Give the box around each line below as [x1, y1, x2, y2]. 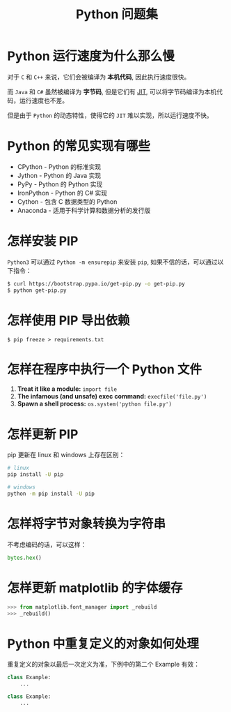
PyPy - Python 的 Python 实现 [17, 179, 103, 188]
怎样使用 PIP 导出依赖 [7, 312, 130, 328]
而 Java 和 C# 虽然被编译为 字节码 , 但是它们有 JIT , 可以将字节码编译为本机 [7, 87, 217, 96]
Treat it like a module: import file [17, 385, 117, 393]
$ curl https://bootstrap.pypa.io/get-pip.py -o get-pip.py [7, 280, 186, 287]
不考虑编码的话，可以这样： [7, 540, 87, 549]
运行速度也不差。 [19, 96, 68, 105]
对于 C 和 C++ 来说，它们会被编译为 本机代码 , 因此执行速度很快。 [7, 73, 191, 81]
